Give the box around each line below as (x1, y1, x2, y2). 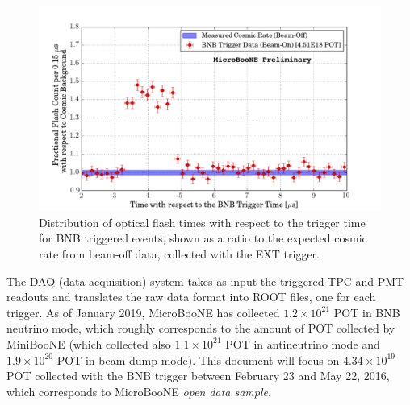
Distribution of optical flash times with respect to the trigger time (39, 213, 366, 230)
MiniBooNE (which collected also (6, 335, 171, 352)
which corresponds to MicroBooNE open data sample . (6, 382, 271, 399)
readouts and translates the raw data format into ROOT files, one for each (6, 288, 376, 305)
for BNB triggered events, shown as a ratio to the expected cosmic (39, 229, 367, 246)
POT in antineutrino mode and (225, 335, 380, 352)
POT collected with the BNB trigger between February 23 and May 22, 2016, (6, 367, 390, 384)
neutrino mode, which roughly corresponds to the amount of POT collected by (6, 320, 395, 337)
